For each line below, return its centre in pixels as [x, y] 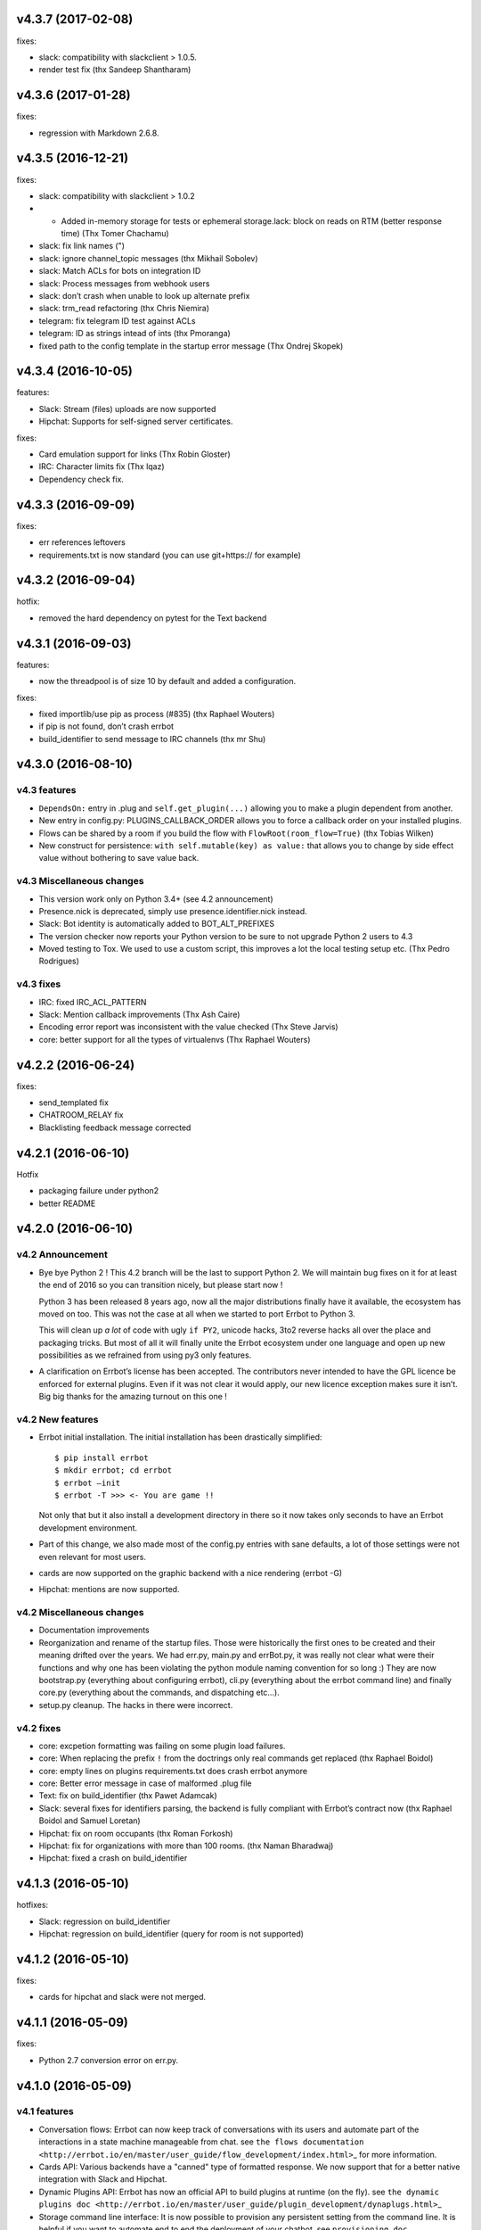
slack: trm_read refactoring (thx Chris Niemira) [124, 309]
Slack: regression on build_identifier [105, 1921]
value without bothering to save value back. [119, 858]
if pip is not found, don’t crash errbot [106, 726]
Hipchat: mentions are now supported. [109, 1590]
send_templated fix [73, 1103]
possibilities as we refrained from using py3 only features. [145, 1355]
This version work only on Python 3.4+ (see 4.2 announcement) [156, 899]
